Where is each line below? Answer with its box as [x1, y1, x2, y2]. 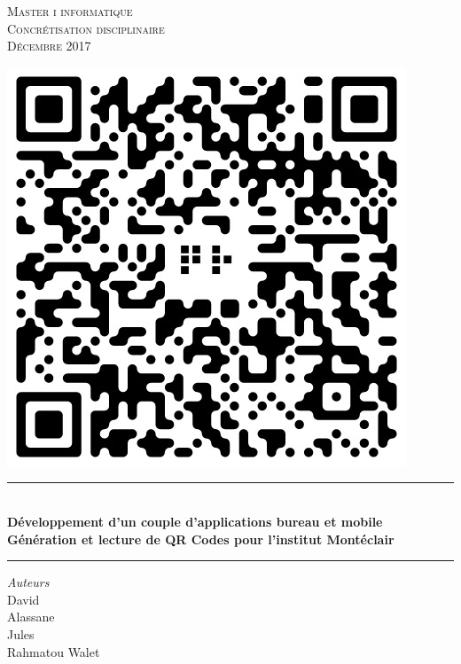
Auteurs [7, 573, 50, 591]
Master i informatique [7, 2, 133, 20]
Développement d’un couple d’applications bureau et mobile [7, 512, 383, 530]
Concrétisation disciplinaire [7, 19, 165, 37]
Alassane [7, 607, 55, 626]
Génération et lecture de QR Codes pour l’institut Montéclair [7, 529, 395, 548]
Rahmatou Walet [7, 642, 100, 660]
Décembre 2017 [7, 36, 91, 55]
